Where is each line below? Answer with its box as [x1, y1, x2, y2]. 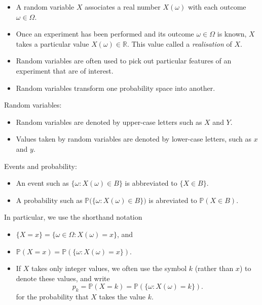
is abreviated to [148, 194, 197, 205]
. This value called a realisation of [127, 38, 232, 49]
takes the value [99, 291, 146, 302]
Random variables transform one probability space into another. [16, 82, 215, 93]
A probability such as [16, 194, 83, 205]
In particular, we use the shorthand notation [4, 212, 142, 222]
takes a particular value [16, 38, 89, 49]
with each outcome [188, 2, 246, 12]
